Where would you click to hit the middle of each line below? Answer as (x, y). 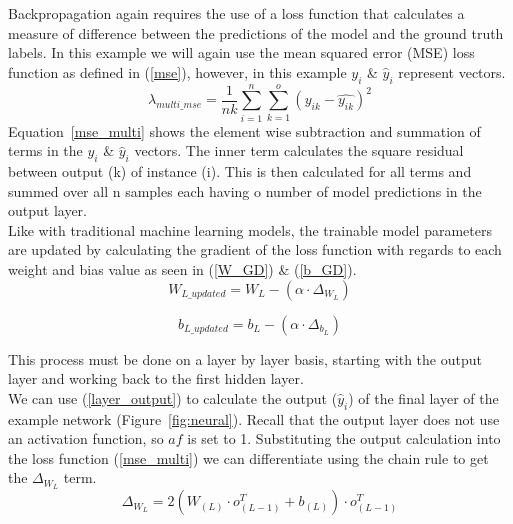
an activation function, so (86, 438)
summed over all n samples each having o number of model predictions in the (245, 190)
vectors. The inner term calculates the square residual (299, 150)
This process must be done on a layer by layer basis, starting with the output (245, 358)
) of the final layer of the (423, 397)
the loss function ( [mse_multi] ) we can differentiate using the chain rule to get (248, 457)
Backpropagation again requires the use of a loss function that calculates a (236, 13)
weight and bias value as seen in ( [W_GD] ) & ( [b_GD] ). (182, 269)
